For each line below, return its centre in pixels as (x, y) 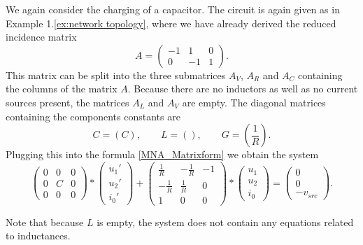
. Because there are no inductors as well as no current (243, 89)
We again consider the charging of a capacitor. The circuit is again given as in (173, 9)
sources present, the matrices (67, 102)
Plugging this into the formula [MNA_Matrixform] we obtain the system (162, 154)
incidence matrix (41, 37)
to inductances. (38, 236)
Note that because (45, 222)
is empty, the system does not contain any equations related (225, 222)
